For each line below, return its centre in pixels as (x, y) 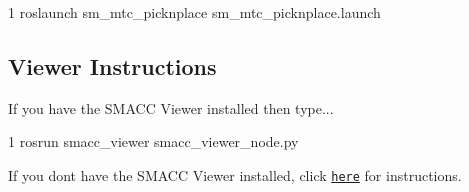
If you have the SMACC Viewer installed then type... (171, 107)
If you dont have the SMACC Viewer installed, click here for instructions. (235, 174)
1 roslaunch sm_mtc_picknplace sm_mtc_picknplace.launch (194, 12)
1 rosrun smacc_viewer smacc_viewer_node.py (153, 141)
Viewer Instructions (112, 65)
